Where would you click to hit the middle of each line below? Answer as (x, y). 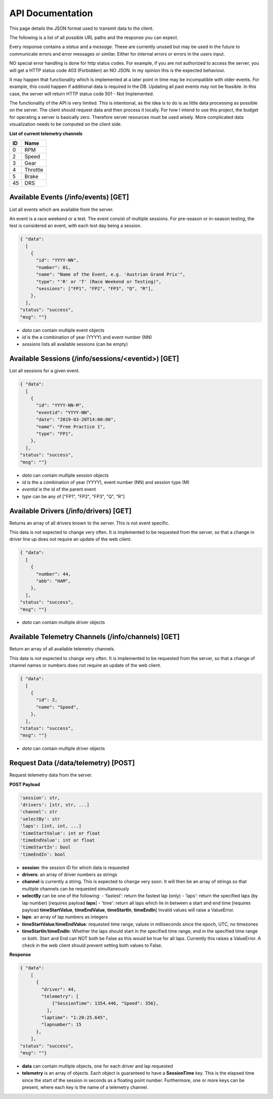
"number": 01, (53, 267)
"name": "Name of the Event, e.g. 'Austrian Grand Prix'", (111, 275)
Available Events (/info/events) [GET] (69, 197)
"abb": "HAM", (53, 581)
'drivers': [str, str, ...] (55, 805)
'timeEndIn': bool (43, 854)
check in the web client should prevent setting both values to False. (92, 945)
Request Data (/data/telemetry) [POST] (72, 763)
